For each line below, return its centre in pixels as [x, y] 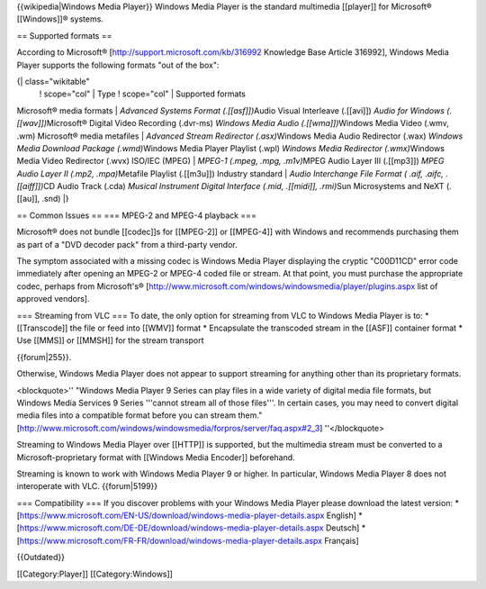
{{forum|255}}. [44, 357]
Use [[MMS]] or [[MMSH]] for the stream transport [110, 340]
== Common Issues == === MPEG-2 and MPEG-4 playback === [136, 215]
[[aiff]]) [30, 186]
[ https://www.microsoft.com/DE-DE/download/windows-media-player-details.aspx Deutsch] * [191, 528]
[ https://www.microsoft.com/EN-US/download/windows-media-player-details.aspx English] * [190, 516]
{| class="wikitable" [53, 81]
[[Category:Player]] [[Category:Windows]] [94, 574]
